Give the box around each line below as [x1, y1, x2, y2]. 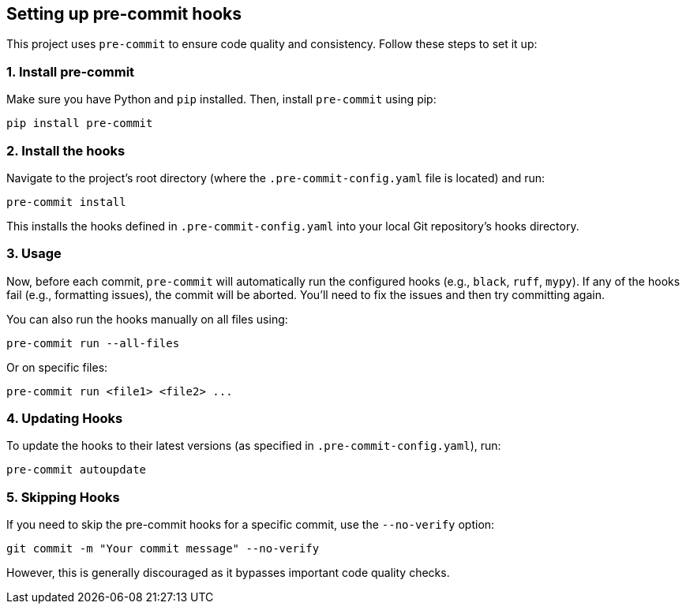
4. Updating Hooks [6, 410, 123, 427]
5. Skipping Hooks [6, 488, 120, 505]
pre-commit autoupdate [6, 463, 147, 477]
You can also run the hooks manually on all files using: [6, 312, 288, 326]
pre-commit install [6, 195, 126, 208]
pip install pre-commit [6, 117, 153, 130]
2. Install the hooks [6, 142, 126, 159]
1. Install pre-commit [6, 63, 135, 80]
